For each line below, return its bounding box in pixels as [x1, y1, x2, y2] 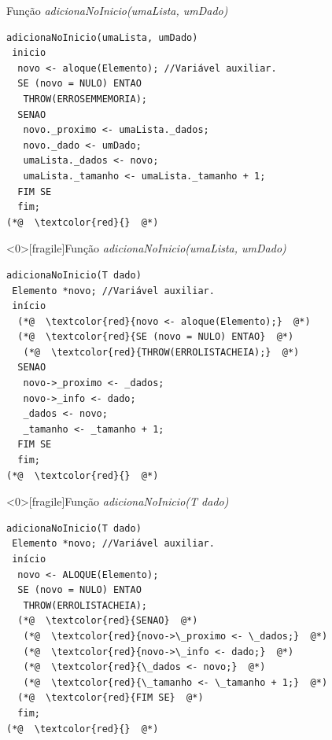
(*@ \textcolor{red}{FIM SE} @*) [17, 692, 204, 704]
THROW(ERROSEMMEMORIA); [23, 93, 147, 105]
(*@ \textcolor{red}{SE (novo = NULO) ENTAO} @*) [17, 331, 294, 343]
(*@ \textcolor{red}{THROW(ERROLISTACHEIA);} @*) [23, 346, 300, 358]
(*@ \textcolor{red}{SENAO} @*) [17, 615, 198, 627]
